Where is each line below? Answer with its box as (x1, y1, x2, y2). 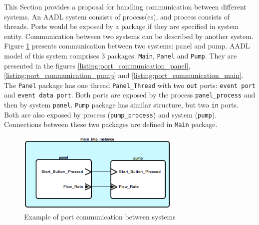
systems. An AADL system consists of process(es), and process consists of (4, 11, 230, 21)
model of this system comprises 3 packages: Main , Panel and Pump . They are (4, 50, 237, 60)
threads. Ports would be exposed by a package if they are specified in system (4, 21, 239, 31)
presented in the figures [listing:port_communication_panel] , (4, 60, 191, 70)
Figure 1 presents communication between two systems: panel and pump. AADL (4, 40, 250, 51)
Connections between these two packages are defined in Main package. (4, 119, 218, 129)
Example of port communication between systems (24, 211, 176, 222)
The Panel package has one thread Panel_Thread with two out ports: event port (4, 79, 256, 90)
